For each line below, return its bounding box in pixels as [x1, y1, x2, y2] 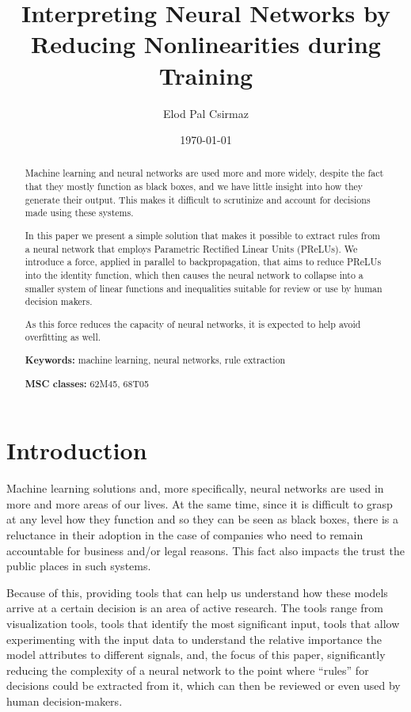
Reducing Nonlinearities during [31, 28, 381, 60]
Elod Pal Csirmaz [163, 105, 249, 121]
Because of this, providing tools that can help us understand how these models [6, 584, 388, 600]
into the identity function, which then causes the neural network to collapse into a [25, 268, 363, 281]
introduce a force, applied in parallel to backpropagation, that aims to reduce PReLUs [25, 255, 382, 268]
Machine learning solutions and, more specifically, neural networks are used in [6, 480, 384, 497]
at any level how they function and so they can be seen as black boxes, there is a [6, 511, 399, 527]
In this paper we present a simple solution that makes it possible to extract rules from [25, 229, 381, 242]
